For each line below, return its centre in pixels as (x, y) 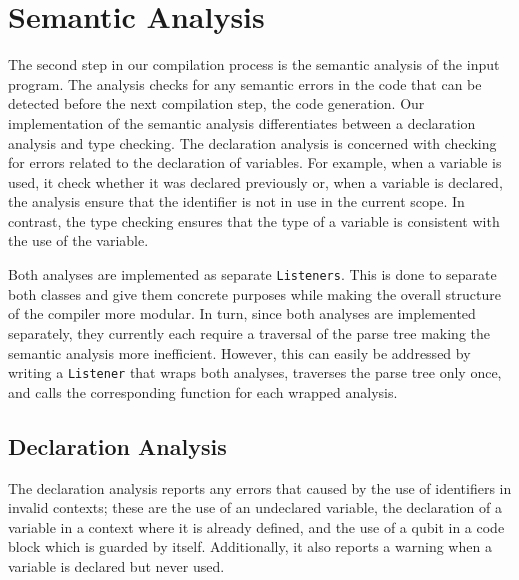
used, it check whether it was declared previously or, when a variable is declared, (255, 181)
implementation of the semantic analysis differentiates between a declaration (242, 122)
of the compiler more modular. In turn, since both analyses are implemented (242, 313)
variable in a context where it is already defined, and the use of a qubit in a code (256, 526)
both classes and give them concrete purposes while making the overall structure (254, 293)
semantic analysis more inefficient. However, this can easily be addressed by (239, 352)
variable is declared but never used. (116, 565)
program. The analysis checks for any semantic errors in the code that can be (245, 83)
